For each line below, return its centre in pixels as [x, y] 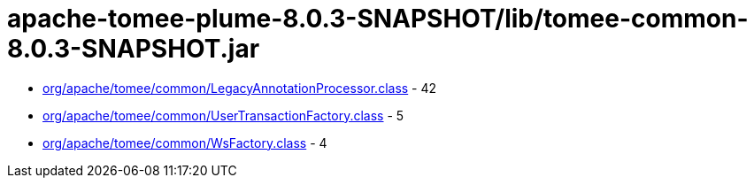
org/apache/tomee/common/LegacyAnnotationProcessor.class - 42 [240, 88]
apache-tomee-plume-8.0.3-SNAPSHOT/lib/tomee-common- [378, 19]
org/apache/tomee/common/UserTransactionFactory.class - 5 [223, 115]
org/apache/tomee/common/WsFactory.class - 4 [185, 143]
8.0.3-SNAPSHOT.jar [134, 49]
